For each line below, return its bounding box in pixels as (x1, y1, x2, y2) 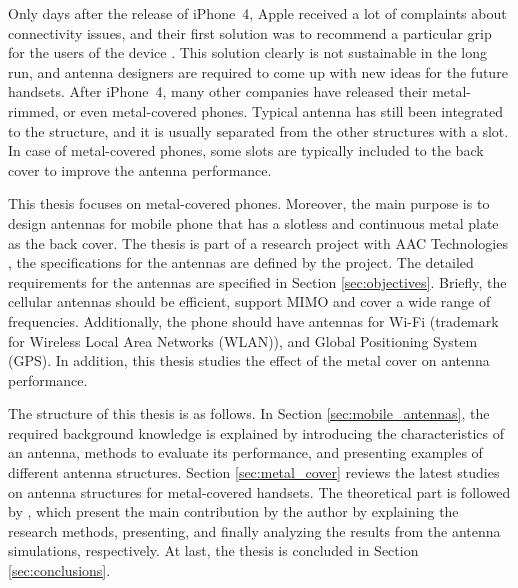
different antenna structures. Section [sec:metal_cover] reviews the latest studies (8, 462, 500, 483)
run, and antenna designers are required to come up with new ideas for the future (8, 61, 508, 82)
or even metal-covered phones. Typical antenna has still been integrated (63, 100, 504, 121)
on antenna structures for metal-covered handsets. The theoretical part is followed (8, 481, 511, 502)
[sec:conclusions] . (8, 560, 111, 581)
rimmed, (8, 100, 59, 121)
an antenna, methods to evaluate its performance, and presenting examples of (8, 442, 483, 463)
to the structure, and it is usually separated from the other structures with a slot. (8, 120, 509, 141)
